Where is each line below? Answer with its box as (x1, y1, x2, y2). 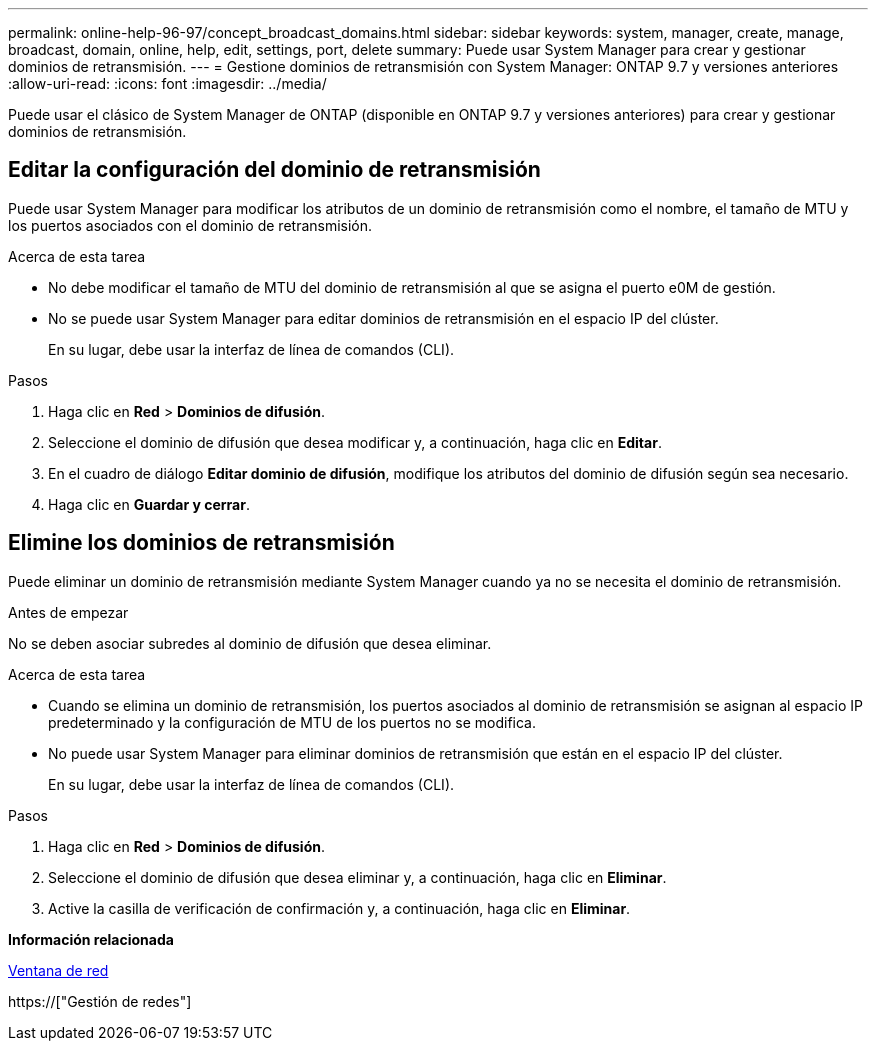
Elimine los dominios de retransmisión (8, 530, 395, 556)
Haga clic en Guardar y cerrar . (48, 495, 250, 513)
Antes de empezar (8, 603, 129, 621)
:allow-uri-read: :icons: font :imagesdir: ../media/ (8, 75, 327, 92)
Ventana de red (8, 961, 109, 979)
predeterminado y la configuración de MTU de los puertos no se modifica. (48, 713, 536, 731)
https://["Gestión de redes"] (8, 992, 192, 1010)
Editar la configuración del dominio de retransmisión (8, 157, 541, 183)
